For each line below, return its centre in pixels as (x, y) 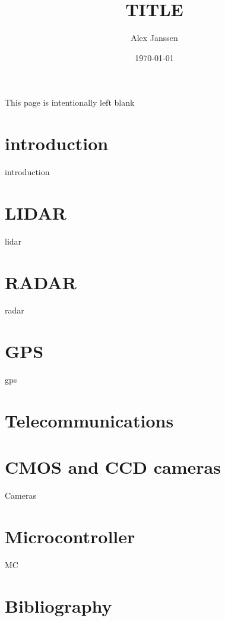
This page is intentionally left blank (70, 102)
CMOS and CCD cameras (113, 467)
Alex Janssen (154, 38)
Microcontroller (70, 536)
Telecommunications (89, 420)
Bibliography (58, 605)
